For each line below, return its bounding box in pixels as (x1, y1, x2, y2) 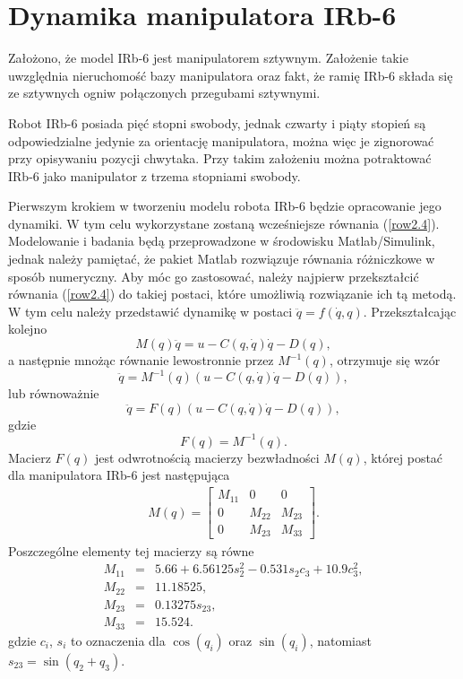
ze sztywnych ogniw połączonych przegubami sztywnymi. (8, 83, 321, 102)
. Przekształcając (363, 301, 457, 320)
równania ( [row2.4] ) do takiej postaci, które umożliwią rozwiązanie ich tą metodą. (8, 284, 457, 303)
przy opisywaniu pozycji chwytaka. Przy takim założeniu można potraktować (8, 149, 432, 168)
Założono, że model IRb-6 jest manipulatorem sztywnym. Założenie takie (8, 48, 408, 67)
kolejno (8, 319, 47, 338)
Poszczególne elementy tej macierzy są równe (8, 541, 254, 560)
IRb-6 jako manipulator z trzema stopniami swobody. (8, 166, 301, 185)
